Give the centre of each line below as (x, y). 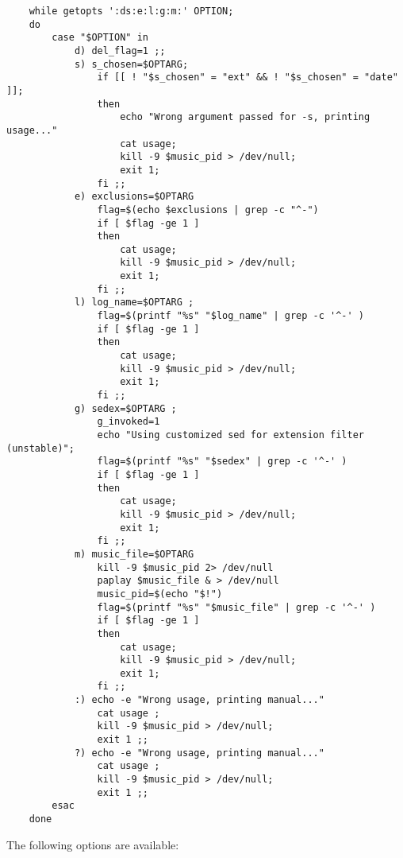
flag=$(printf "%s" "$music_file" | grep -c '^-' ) (236, 607)
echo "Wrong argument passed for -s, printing (245, 117)
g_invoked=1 (129, 422)
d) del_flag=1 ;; (120, 50)
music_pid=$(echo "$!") (160, 594)
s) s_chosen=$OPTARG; (131, 64)
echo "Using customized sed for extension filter (231, 435)
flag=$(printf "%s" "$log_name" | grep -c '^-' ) (231, 316)
